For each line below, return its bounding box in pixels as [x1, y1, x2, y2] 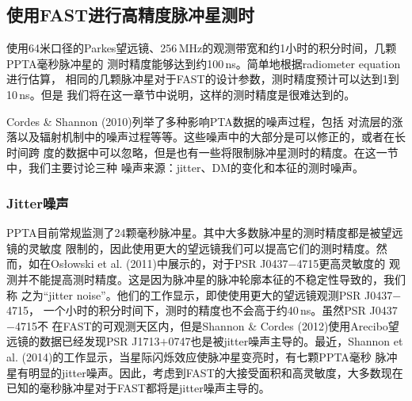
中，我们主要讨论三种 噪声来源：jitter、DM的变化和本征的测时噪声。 [6, 159, 364, 176]
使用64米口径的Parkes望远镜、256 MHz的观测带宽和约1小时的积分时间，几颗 [6, 40, 397, 56]
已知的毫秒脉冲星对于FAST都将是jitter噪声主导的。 [6, 380, 270, 396]
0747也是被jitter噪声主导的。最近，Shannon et [168, 333, 403, 349]
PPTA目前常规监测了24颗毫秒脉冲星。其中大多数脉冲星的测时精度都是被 [6, 224, 381, 241]
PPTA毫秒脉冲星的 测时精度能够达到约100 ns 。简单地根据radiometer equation [6, 55, 401, 71]
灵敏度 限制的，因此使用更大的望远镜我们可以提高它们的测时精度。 [28, 239, 376, 256]
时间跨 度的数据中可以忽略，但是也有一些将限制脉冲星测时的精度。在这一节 [6, 143, 399, 160]
